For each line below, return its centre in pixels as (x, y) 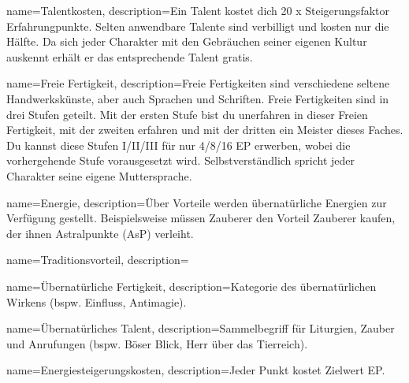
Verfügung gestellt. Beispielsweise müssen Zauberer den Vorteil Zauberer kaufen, (201, 218)
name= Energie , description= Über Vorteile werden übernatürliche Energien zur (197, 202)
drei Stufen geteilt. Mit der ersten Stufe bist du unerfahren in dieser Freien (187, 114)
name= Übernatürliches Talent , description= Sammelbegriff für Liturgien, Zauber (201, 328)
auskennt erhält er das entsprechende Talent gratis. (130, 56)
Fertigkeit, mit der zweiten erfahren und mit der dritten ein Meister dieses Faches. (205, 130)
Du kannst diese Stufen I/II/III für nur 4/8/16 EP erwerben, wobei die (178, 145)
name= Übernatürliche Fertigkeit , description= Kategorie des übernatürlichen (191, 286)
